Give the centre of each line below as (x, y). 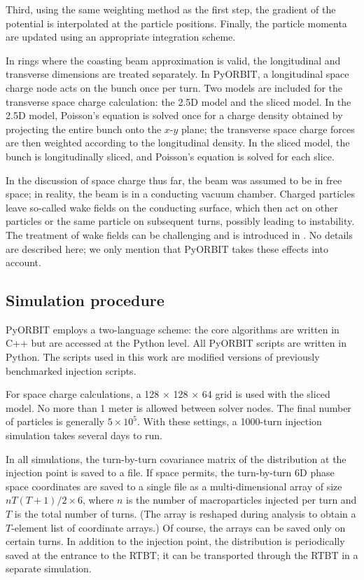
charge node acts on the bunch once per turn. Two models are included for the (174, 87)
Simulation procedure (85, 300)
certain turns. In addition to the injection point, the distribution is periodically (175, 541)
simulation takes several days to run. (84, 435)
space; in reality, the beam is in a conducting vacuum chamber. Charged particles (180, 194)
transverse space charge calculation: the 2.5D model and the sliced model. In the (178, 101)
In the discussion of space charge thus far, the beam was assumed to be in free (174, 180)
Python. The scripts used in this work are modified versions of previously (163, 357)
